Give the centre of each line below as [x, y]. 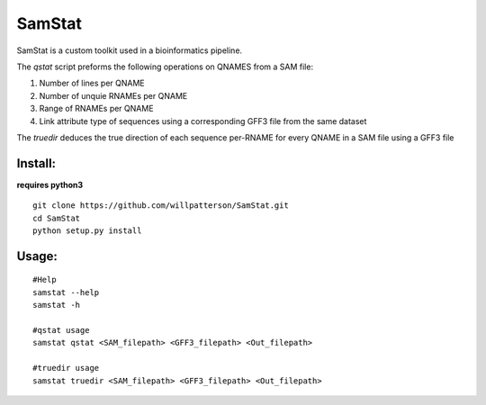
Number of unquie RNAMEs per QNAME [113, 95]
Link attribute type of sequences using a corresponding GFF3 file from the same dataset [203, 121]
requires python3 [50, 184]
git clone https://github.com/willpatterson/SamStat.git [161, 206]
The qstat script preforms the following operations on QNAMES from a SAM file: [165, 67]
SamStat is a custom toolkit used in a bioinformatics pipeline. [130, 50]
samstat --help [66, 292]
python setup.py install [87, 230]
